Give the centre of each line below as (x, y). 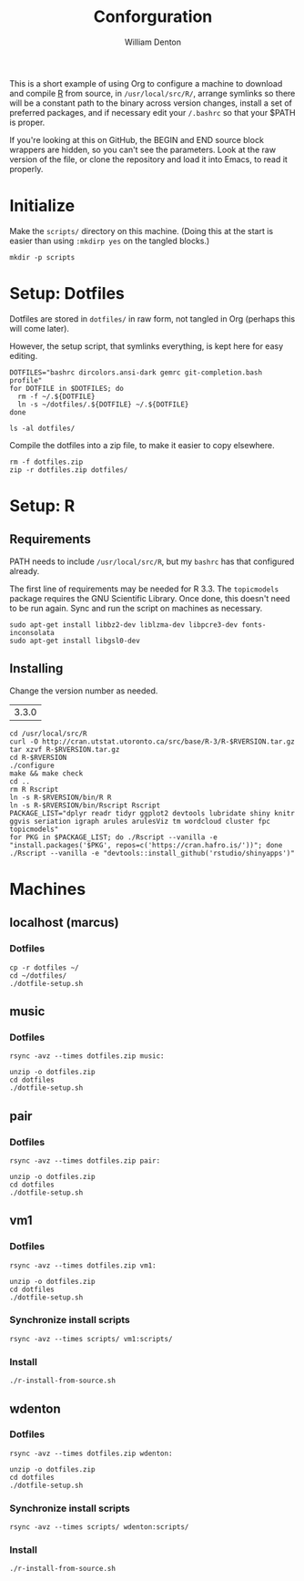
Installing (36, 668)
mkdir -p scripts (42, 257)
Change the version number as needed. (84, 691)
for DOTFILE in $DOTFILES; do (67, 388)
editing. (24, 355)
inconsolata (32, 632)
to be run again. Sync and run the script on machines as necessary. (136, 608)
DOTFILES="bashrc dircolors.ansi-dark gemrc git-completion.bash (136, 372)
